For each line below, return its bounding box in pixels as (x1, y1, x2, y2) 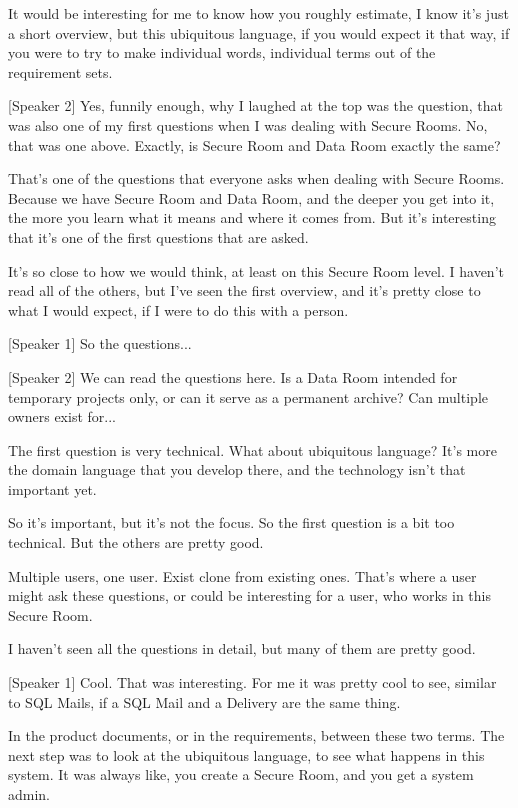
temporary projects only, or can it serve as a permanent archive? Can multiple (8, 386, 488, 407)
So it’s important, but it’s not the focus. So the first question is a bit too (8, 512, 455, 533)
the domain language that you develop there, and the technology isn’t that (8, 459, 466, 480)
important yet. (8, 478, 97, 499)
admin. (8, 784, 51, 804)
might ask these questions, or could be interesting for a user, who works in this (8, 585, 492, 606)
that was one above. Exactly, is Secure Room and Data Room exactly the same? (8, 134, 501, 155)
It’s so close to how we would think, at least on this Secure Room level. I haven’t (8, 260, 504, 281)
